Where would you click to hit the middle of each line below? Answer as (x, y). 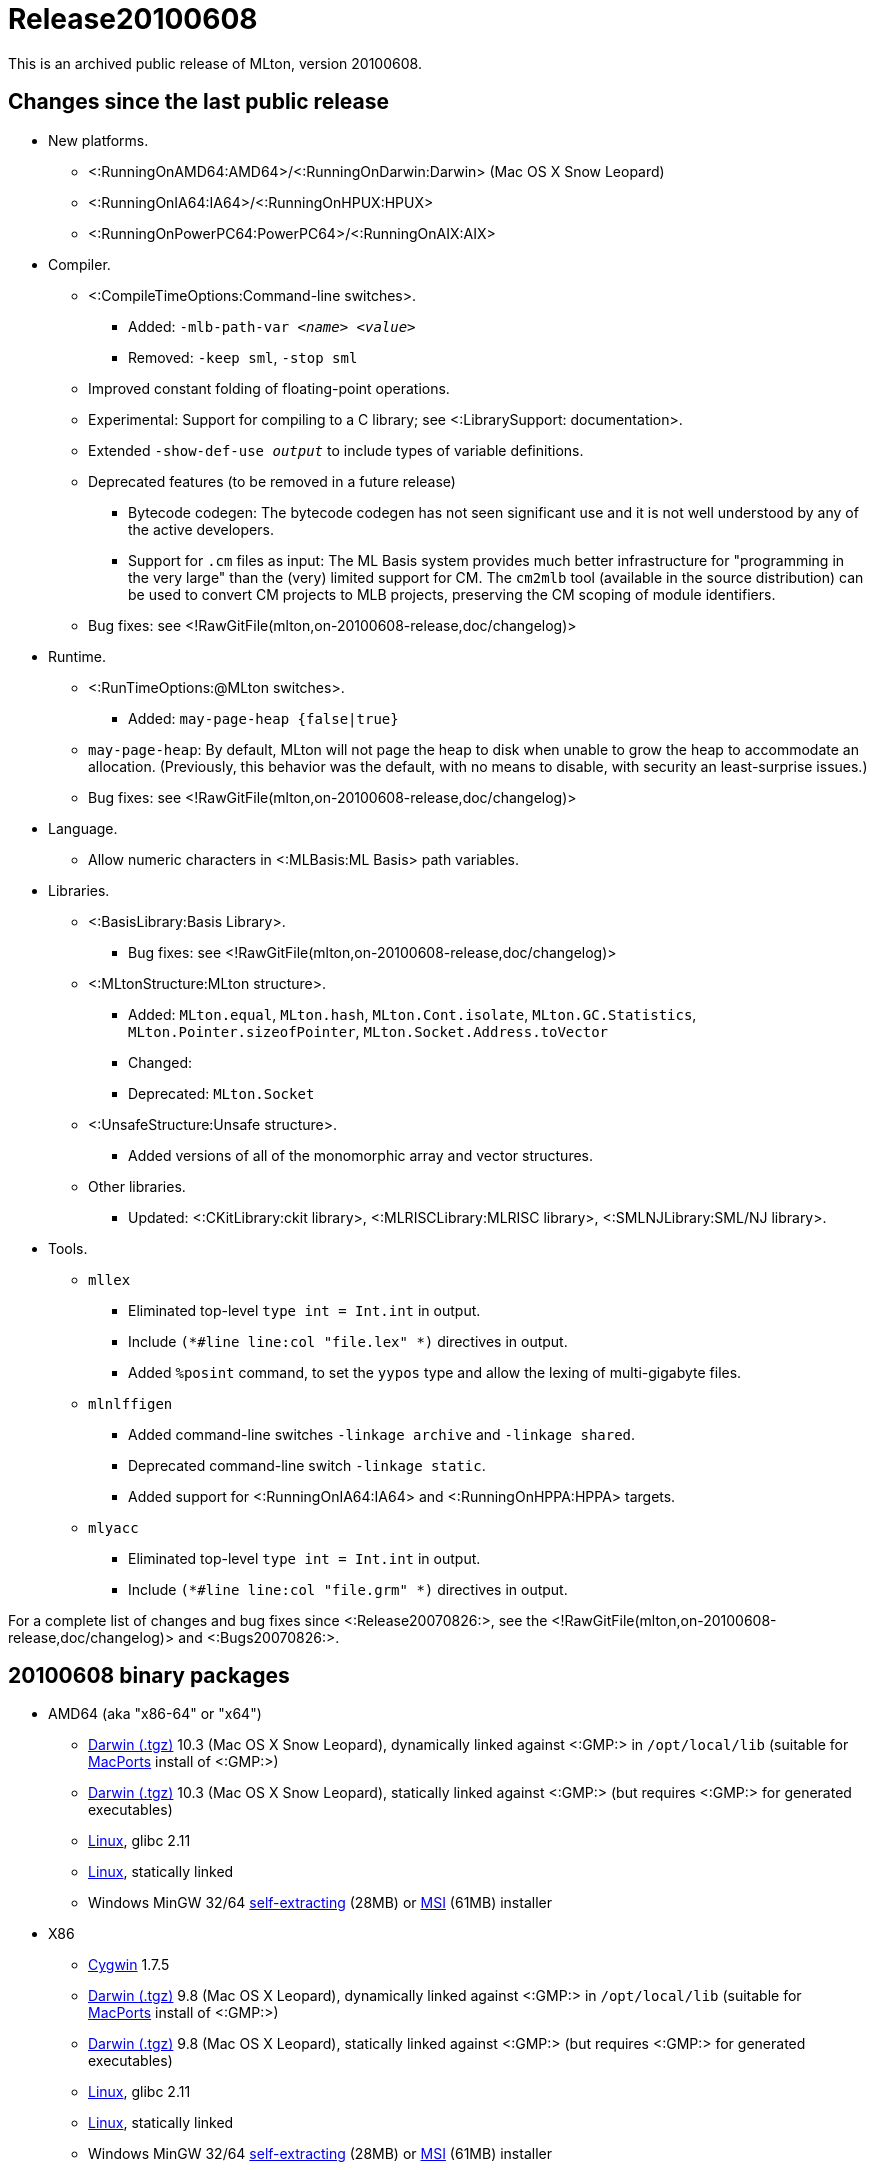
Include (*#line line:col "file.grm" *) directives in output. (348, 1589)
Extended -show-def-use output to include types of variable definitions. (336, 450)
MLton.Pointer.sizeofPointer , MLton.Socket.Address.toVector (368, 1031)
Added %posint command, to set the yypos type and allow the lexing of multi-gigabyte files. (435, 1372)
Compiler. (79, 264)
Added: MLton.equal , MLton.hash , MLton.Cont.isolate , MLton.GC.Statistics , (412, 1014)
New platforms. (98, 140)
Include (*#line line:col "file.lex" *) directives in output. (348, 1341)
